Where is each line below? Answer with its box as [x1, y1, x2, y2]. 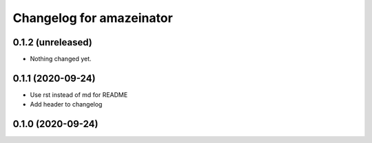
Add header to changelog [30, 100, 103, 109]
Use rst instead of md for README [30, 90, 128, 99]
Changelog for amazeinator [12, 10, 174, 25]
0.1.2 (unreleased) [12, 36, 92, 48]
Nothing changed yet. [30, 55, 92, 63]
